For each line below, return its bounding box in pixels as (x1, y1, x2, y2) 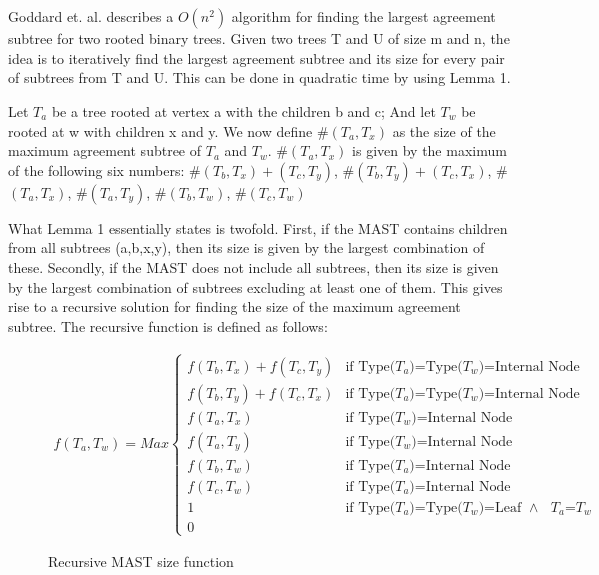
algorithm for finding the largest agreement (231, 6, 496, 27)
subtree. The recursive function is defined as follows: (8, 315, 328, 336)
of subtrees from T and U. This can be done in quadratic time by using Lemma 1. (8, 67, 511, 88)
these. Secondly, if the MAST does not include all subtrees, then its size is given (8, 256, 499, 277)
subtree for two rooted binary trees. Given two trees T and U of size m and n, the (8, 28, 510, 49)
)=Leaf (478, 500, 522, 515)
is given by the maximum (352, 140, 507, 161)
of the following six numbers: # (8, 159, 201, 180)
